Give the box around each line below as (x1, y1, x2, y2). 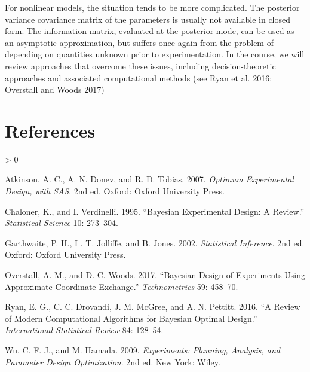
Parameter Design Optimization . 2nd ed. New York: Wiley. (5, 355, 220, 368)
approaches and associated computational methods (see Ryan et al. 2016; (5, 71, 272, 84)
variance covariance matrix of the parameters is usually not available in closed (5, 13, 291, 25)
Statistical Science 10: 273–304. (5, 217, 118, 229)
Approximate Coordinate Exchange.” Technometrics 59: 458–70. (5, 280, 238, 292)
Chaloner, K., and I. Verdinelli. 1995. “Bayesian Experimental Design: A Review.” (5, 205, 305, 217)
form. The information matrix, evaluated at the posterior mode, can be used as (5, 25, 294, 37)
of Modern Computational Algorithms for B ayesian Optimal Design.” (5, 312, 257, 324)
